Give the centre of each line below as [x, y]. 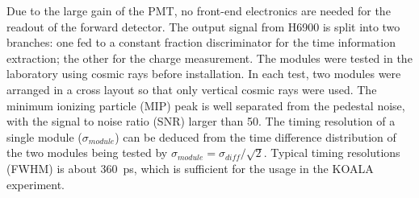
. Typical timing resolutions [332, 153]
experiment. [36, 184]
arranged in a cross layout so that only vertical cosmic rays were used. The [192, 89]
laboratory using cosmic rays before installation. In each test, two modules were [204, 74]
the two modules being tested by [87, 153]
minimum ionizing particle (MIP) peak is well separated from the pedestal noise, [206, 105]
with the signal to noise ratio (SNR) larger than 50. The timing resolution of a [201, 121]
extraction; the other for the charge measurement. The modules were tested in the [209, 58]
